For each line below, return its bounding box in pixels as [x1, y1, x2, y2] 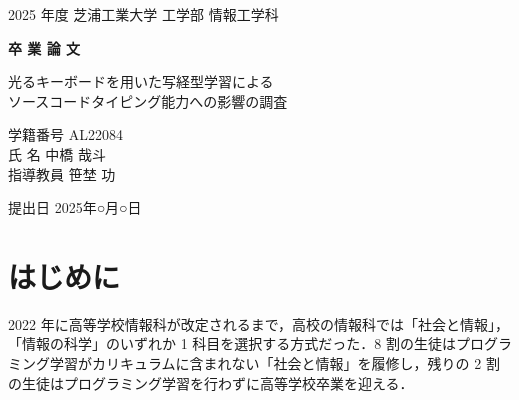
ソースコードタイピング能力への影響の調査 [8, 90, 288, 111]
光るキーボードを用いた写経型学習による [8, 71, 274, 92]
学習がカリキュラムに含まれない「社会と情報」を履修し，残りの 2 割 [49, 353, 500, 374]
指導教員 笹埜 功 [8, 163, 116, 184]
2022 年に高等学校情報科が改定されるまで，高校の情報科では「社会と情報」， [8, 313, 510, 334]
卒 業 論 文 [8, 37, 81, 58]
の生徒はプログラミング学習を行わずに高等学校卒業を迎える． [8, 372, 414, 393]
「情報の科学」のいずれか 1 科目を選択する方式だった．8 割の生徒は [8, 333, 456, 354]
